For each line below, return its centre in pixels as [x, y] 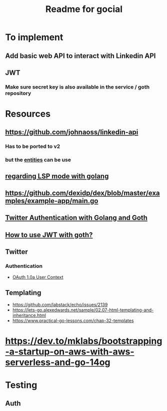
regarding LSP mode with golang [57, 176]
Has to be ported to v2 [33, 146]
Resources [28, 114]
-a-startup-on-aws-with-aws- [70, 351]
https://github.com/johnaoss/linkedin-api [72, 132]
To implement [34, 37]
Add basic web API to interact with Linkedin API [80, 56]
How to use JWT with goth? [49, 235]
